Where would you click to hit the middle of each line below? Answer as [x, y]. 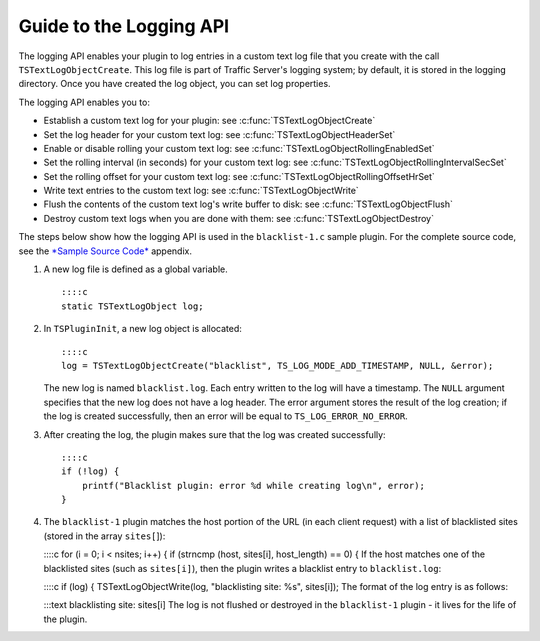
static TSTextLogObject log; [132, 306]
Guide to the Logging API [124, 26]
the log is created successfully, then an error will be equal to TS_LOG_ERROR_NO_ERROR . [226, 416]
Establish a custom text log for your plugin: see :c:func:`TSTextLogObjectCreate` [209, 121]
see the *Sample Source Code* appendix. [105, 251]
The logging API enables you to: [84, 102]
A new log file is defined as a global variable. [136, 269]
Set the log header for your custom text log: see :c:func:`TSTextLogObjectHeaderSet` [219, 134]
